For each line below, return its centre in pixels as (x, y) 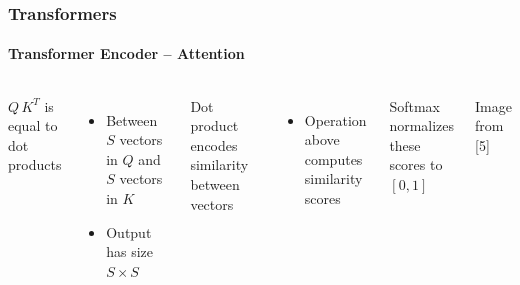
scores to (416, 164)
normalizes (422, 125)
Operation (335, 119)
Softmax (414, 105)
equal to (33, 125)
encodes (214, 144)
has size (130, 251)
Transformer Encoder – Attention (126, 53)
